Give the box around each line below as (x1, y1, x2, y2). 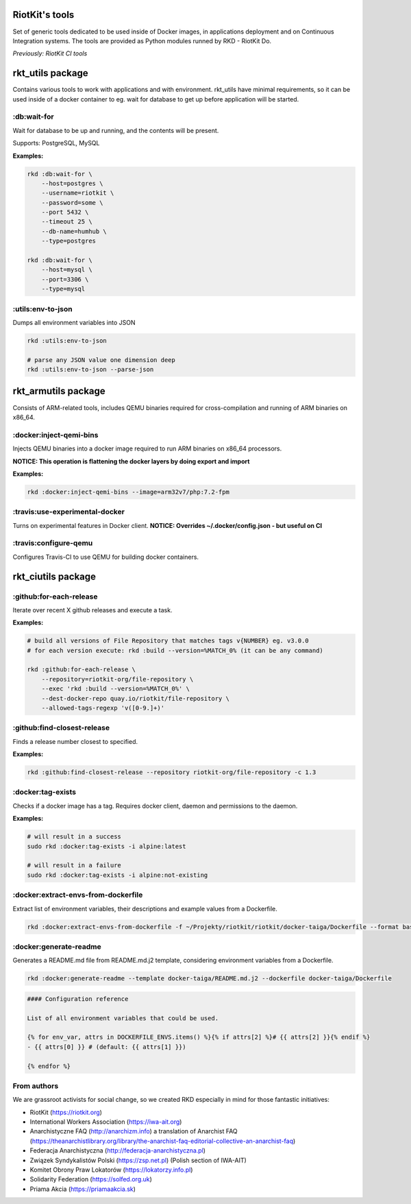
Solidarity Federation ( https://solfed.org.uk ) (29, 1175, 152, 1183)
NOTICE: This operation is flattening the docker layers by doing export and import (12, 457, 250, 466)
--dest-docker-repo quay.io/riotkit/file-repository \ (41, 695, 229, 702)
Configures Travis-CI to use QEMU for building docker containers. (12, 553, 199, 561)
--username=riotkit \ (41, 189, 114, 197)
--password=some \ (41, 199, 103, 206)
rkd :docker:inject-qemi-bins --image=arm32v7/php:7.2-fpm (27, 487, 229, 496)
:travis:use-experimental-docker (12, 507, 125, 517)
